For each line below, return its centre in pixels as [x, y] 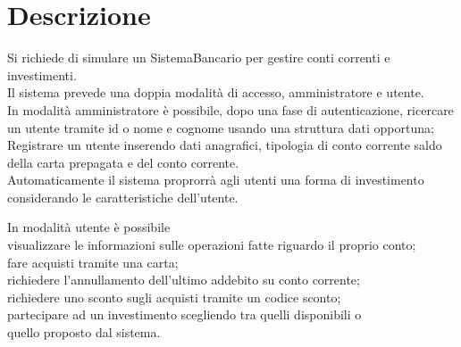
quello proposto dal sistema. [84, 332]
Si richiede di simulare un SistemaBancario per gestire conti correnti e [199, 58]
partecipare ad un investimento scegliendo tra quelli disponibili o [184, 314]
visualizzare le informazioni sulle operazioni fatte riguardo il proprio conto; [212, 245]
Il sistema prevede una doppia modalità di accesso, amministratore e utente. [216, 92]
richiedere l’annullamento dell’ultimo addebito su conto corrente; [184, 280]
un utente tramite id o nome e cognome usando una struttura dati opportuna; [221, 127]
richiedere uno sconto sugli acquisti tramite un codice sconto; [174, 297]
